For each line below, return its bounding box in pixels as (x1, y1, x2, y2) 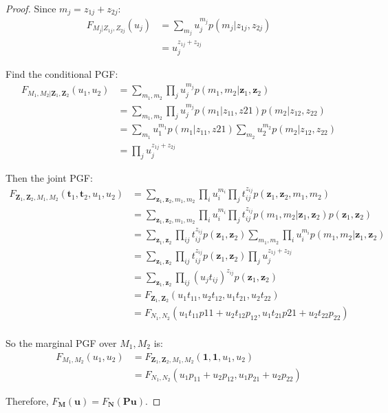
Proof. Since (6, 1, 56, 15)
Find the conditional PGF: (6, 67, 118, 81)
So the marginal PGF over (6, 336, 117, 350)
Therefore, (6, 393, 49, 407)
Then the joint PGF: (6, 170, 93, 184)
